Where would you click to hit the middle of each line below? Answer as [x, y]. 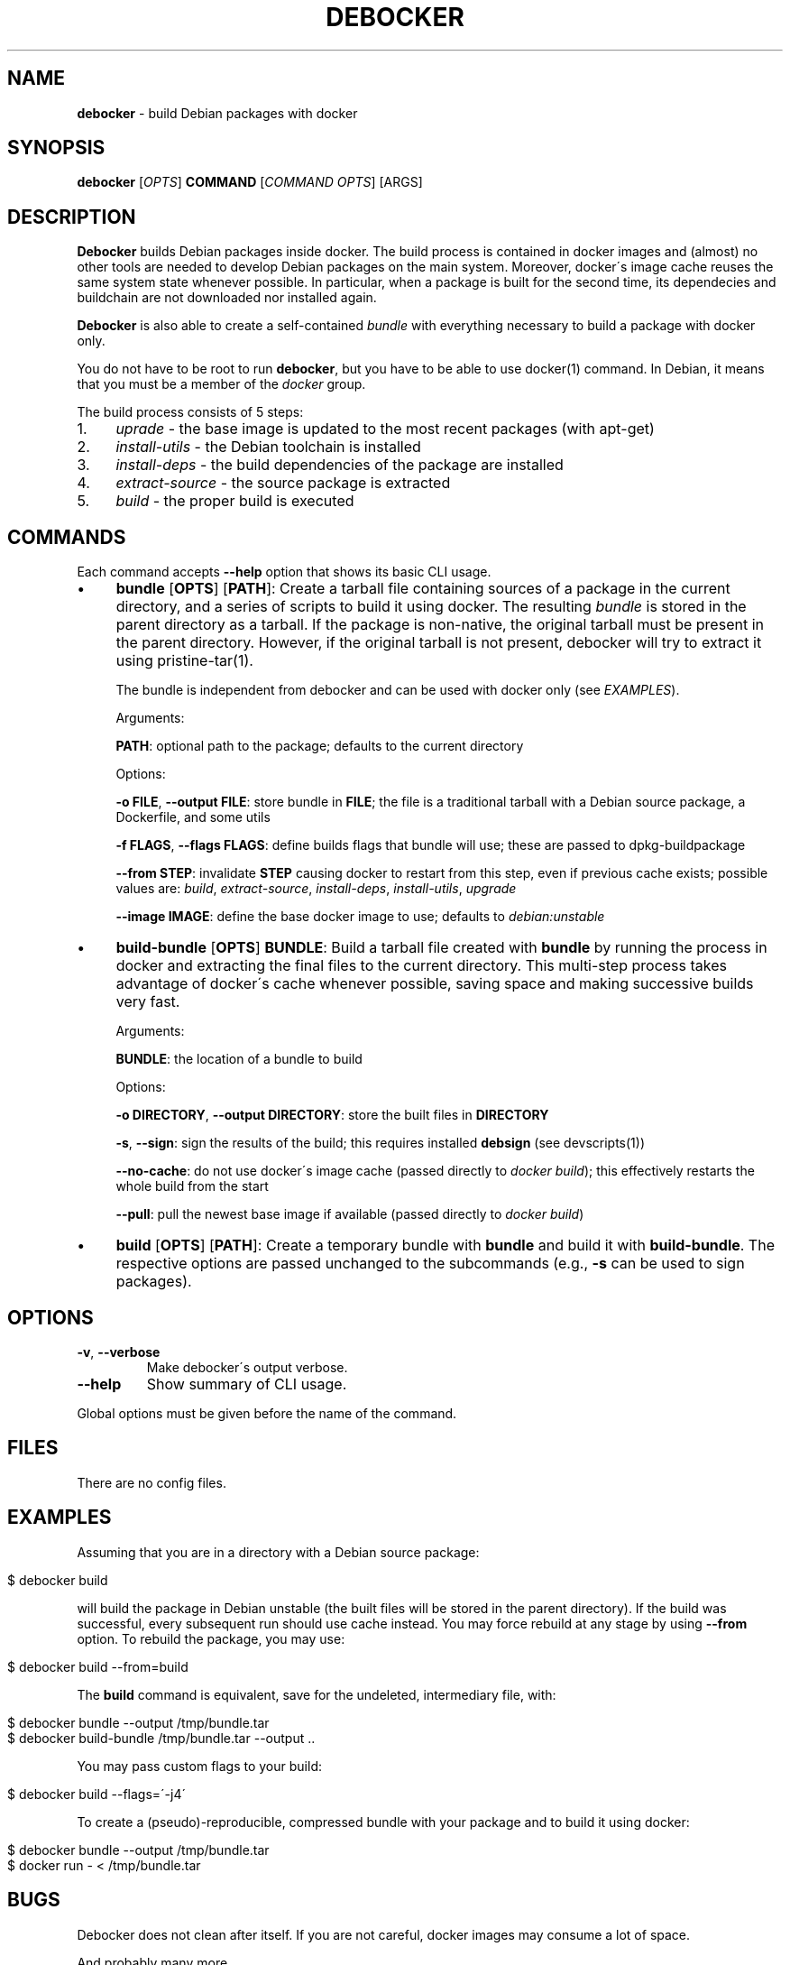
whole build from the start [192, 1186]
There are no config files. [152, 1482]
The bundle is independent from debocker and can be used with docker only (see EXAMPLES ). [398, 690]
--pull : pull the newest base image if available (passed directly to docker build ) [350, 1214]
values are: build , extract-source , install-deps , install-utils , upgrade [316, 889]
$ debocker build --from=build [98, 1666]
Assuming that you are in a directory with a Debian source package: [278, 1552]
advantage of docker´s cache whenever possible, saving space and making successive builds [435, 984]
